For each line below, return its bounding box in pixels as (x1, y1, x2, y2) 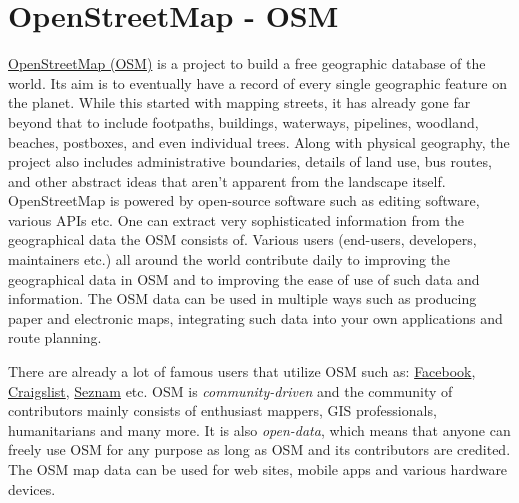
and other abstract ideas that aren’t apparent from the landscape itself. (8, 170, 446, 191)
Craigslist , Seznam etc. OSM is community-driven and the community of (8, 380, 453, 401)
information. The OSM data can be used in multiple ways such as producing (8, 288, 477, 309)
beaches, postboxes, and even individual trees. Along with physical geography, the (8, 131, 510, 152)
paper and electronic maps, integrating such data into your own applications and (8, 307, 503, 328)
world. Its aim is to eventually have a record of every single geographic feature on (8, 72, 507, 93)
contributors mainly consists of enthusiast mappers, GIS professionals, (8, 400, 437, 421)
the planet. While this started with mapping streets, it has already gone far (8, 92, 471, 113)
